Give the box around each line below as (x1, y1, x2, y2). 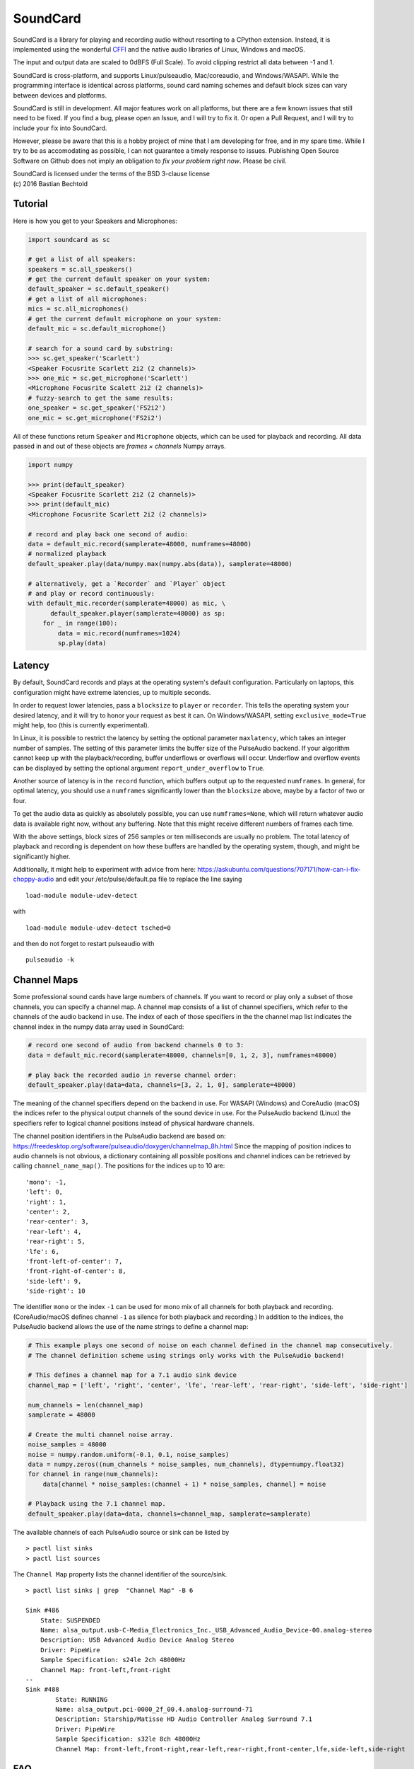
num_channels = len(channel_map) (28, 1401, 144, 1409)
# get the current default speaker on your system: (28, 275, 211, 283)
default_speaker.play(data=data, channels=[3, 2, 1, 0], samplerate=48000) (28, 1081, 297, 1089)
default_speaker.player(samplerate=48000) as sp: (50, 609, 226, 617)
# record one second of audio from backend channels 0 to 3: (28, 1041, 244, 1049)
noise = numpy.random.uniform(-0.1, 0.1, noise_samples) (28, 1451, 230, 1458)
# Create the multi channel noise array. (28, 1430, 174, 1439)
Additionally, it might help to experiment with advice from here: (13, 865, 196, 874)
